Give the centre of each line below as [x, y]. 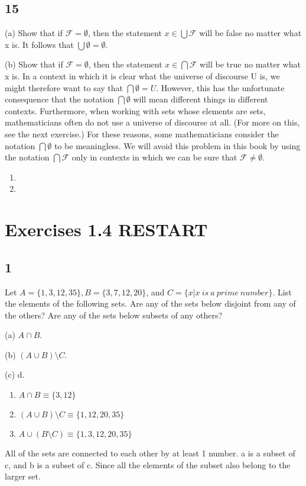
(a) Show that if [34, 33]
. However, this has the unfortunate [220, 87]
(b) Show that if [34, 64]
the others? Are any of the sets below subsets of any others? [114, 315]
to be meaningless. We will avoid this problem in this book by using [178, 145]
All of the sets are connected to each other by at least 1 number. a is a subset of [150, 453]
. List [282, 292]
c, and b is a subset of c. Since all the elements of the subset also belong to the [148, 464]
